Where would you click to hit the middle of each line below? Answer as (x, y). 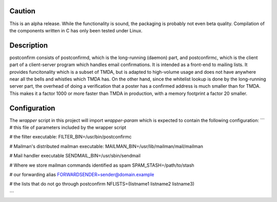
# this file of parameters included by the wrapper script (68, 128)
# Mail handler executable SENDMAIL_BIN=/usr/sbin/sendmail (75, 156)
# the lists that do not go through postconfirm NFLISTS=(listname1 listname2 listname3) (102, 184)
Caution (23, 11)
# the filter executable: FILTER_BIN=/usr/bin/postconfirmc (71, 137)
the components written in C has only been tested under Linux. (76, 30)
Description (29, 45)
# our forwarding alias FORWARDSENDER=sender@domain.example (82, 175)
